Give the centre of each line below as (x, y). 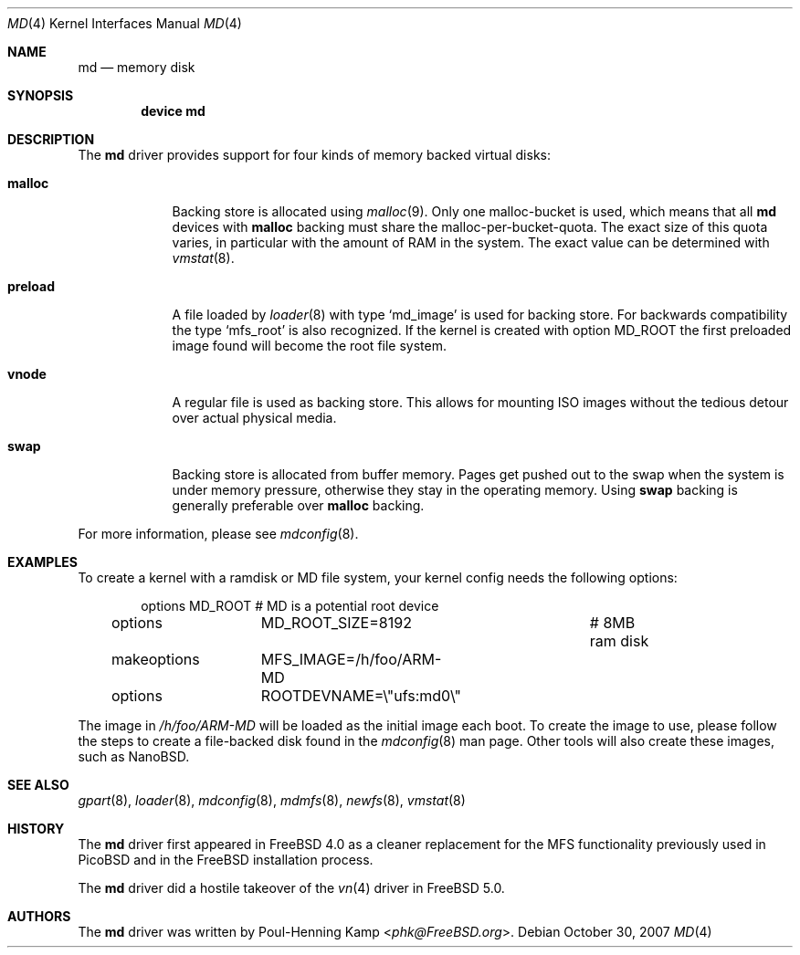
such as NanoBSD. (134, 756)
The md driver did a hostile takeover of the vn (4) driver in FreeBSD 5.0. (291, 888)
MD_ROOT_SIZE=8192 (336, 623)
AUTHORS (39, 916)
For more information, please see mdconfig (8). (218, 534)
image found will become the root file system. (309, 346)
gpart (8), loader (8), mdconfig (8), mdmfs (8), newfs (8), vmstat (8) (272, 800)
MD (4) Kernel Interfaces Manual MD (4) (125, 23)
